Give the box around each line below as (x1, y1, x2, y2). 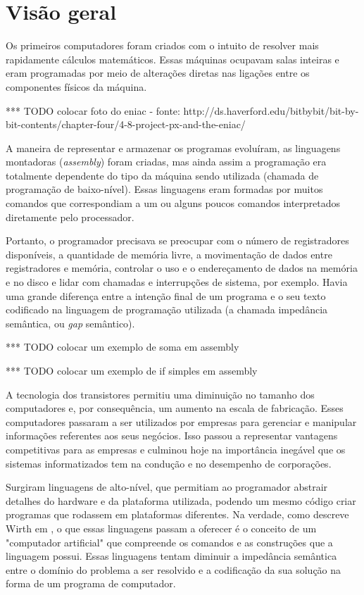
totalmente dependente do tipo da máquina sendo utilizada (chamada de (6, 168, 319, 182)
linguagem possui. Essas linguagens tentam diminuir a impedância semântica (6, 549, 337, 563)
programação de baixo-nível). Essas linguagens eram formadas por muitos (6, 182, 323, 196)
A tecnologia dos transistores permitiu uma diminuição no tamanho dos (6, 387, 315, 401)
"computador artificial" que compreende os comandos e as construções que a (6, 534, 333, 549)
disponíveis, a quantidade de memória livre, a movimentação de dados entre (6, 246, 332, 261)
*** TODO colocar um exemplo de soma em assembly (6, 339, 239, 354)
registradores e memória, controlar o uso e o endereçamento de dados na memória (6, 261, 358, 275)
